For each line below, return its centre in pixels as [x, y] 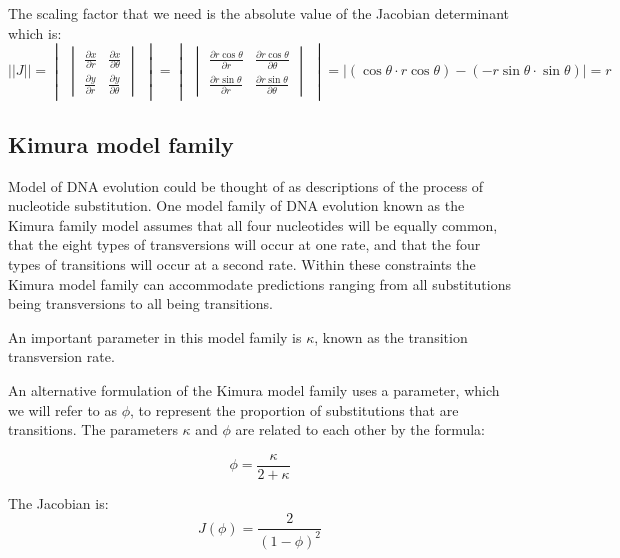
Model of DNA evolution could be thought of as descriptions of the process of [246, 185]
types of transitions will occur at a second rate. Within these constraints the [242, 263]
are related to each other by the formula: [360, 429]
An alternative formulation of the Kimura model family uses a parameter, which [254, 389]
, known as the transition [391, 336]
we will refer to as [63, 409]
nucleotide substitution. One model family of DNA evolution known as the [236, 205]
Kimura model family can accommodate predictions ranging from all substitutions [259, 283]
